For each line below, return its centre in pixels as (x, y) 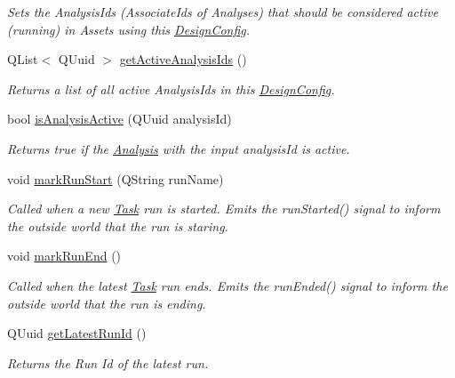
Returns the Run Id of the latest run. (108, 362)
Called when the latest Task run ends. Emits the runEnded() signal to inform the (227, 285)
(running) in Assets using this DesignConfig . (129, 29)
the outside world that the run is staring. (118, 225)
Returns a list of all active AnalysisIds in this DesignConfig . (171, 88)
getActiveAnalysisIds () (183, 59)
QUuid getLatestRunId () (77, 333)
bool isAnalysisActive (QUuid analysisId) (120, 119)
